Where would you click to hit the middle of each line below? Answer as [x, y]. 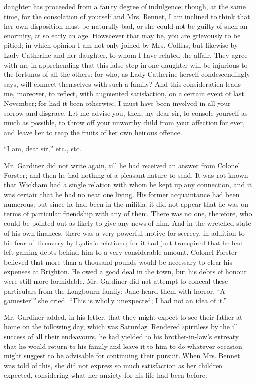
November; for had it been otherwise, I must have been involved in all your [117, 103]
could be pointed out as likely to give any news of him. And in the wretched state [128, 223]
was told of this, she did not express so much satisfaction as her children [113, 365]
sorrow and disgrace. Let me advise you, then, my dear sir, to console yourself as [126, 113]
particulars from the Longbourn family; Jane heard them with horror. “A [115, 291]
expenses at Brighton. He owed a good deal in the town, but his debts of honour [125, 271]
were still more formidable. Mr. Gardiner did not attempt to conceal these [116, 281]
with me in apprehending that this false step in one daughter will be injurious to [126, 64]
